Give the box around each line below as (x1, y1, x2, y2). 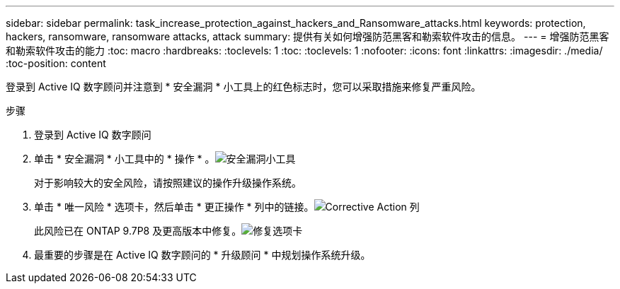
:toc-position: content (6, 57, 106, 69)
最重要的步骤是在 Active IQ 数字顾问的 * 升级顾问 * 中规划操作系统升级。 (34, 249, 371, 261)
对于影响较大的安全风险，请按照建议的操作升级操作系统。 (34, 177, 302, 189)
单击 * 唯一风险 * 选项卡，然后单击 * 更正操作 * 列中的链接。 (34, 201, 314, 213)
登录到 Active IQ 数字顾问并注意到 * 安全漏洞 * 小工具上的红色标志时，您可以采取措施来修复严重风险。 (6, 81, 481, 93)
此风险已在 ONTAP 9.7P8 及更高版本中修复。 (34, 225, 242, 237)
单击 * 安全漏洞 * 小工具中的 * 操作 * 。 (34, 153, 215, 165)
